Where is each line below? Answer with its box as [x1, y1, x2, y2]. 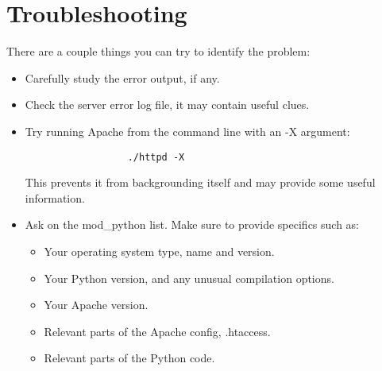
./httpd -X [127, 151, 185, 163]
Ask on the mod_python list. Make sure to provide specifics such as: [25, 216, 360, 233]
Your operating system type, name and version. [44, 242, 275, 259]
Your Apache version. [44, 296, 149, 313]
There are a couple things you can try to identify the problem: [6, 43, 311, 60]
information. [25, 189, 85, 206]
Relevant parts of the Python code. [44, 350, 215, 366]
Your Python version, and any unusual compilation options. [44, 269, 334, 286]
